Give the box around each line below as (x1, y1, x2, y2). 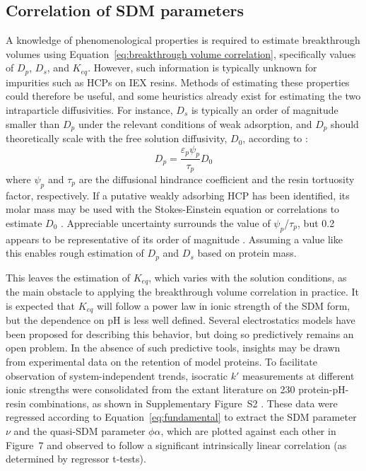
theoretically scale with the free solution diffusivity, (6, 131, 228, 146)
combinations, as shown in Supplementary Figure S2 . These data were (29, 395, 338, 410)
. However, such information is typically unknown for (88, 60, 317, 75)
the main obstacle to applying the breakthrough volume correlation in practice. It (6, 284, 360, 299)
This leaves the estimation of (6, 269, 130, 284)
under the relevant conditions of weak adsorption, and (78, 116, 312, 131)
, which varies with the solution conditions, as (148, 269, 347, 284)
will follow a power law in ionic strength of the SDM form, (97, 298, 350, 313)
